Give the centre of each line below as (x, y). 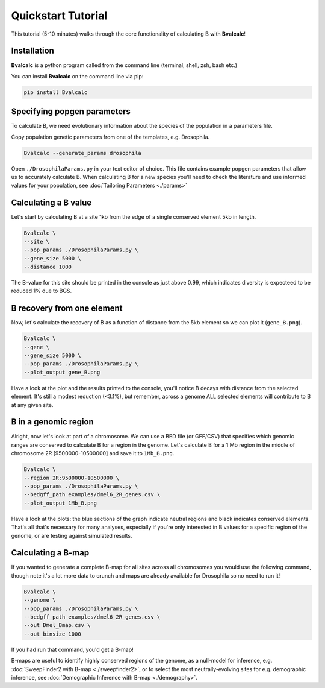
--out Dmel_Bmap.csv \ (57, 625)
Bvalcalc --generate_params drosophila (82, 153)
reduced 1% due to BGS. (42, 291)
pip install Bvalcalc (56, 92)
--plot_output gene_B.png (62, 372)
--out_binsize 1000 (52, 634)
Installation (32, 51)
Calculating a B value (51, 203)
